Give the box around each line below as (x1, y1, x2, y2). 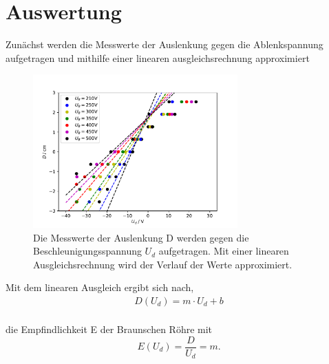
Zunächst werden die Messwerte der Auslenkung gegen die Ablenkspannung (6, 37, 323, 52)
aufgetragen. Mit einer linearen (158, 244, 289, 258)
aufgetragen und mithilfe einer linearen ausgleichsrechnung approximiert (6, 50, 310, 65)
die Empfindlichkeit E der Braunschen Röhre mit (6, 321, 213, 336)
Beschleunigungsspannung (33, 244, 142, 258)
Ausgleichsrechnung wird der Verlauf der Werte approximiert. (33, 257, 293, 271)
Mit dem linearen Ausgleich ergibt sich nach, (6, 280, 194, 295)
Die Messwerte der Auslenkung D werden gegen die (33, 230, 249, 244)
